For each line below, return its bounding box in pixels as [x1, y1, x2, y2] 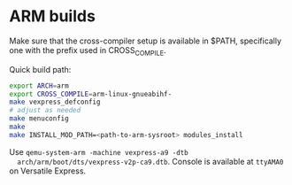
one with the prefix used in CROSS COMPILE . [9, 44, 166, 58]
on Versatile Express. [9, 166, 87, 176]
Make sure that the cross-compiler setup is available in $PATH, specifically [9, 35, 281, 46]
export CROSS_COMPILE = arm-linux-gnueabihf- [9, 89, 173, 98]
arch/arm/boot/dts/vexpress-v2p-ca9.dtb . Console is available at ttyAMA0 [17, 156, 284, 166]
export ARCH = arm [9, 81, 69, 90]
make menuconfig [9, 114, 69, 123]
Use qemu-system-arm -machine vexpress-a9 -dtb [9, 146, 188, 157]
